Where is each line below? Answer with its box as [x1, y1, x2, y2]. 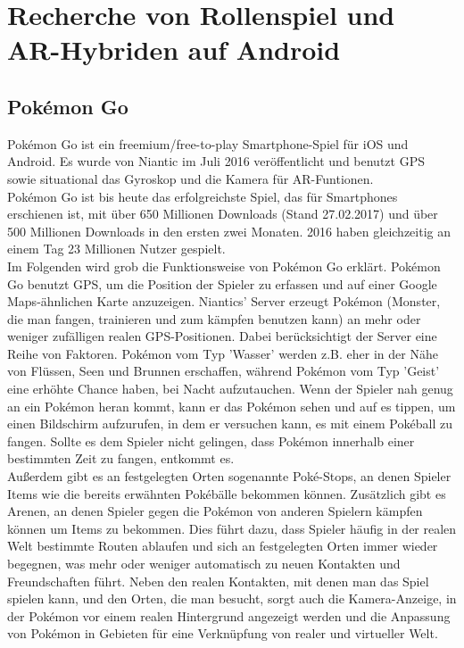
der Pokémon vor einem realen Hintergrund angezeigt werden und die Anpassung [7, 606, 451, 625]
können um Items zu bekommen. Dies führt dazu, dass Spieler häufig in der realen [7, 519, 457, 537]
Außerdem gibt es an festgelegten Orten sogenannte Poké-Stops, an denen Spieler [7, 467, 452, 486]
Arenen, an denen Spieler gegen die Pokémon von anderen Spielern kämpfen [7, 502, 423, 520]
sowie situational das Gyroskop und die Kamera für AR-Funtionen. [7, 169, 374, 187]
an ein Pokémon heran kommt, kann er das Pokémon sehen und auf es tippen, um [7, 396, 456, 415]
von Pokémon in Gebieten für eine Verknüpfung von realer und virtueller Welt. [7, 624, 438, 643]
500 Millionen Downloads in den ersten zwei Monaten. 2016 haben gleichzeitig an [7, 221, 451, 240]
